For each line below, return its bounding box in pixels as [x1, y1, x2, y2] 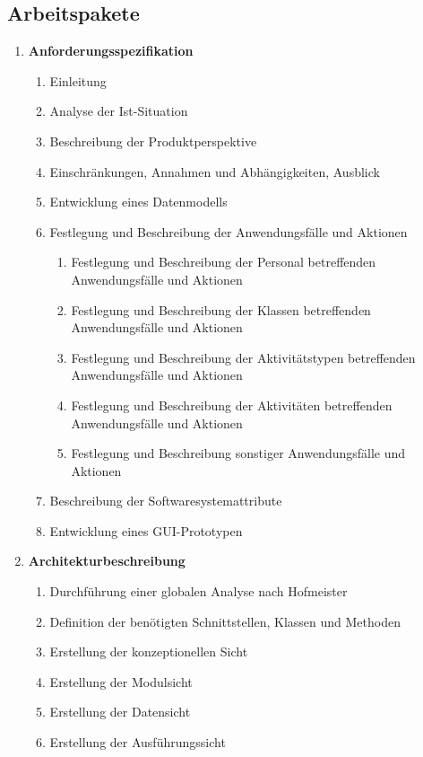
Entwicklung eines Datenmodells [49, 192, 228, 211]
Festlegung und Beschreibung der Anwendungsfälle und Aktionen [49, 222, 408, 241]
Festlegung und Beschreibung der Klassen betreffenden [71, 300, 371, 319]
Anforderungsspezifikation [28, 41, 194, 60]
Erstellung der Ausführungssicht [49, 733, 226, 752]
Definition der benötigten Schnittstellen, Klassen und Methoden [49, 612, 401, 630]
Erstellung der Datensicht [49, 702, 191, 721]
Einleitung [49, 71, 107, 90]
